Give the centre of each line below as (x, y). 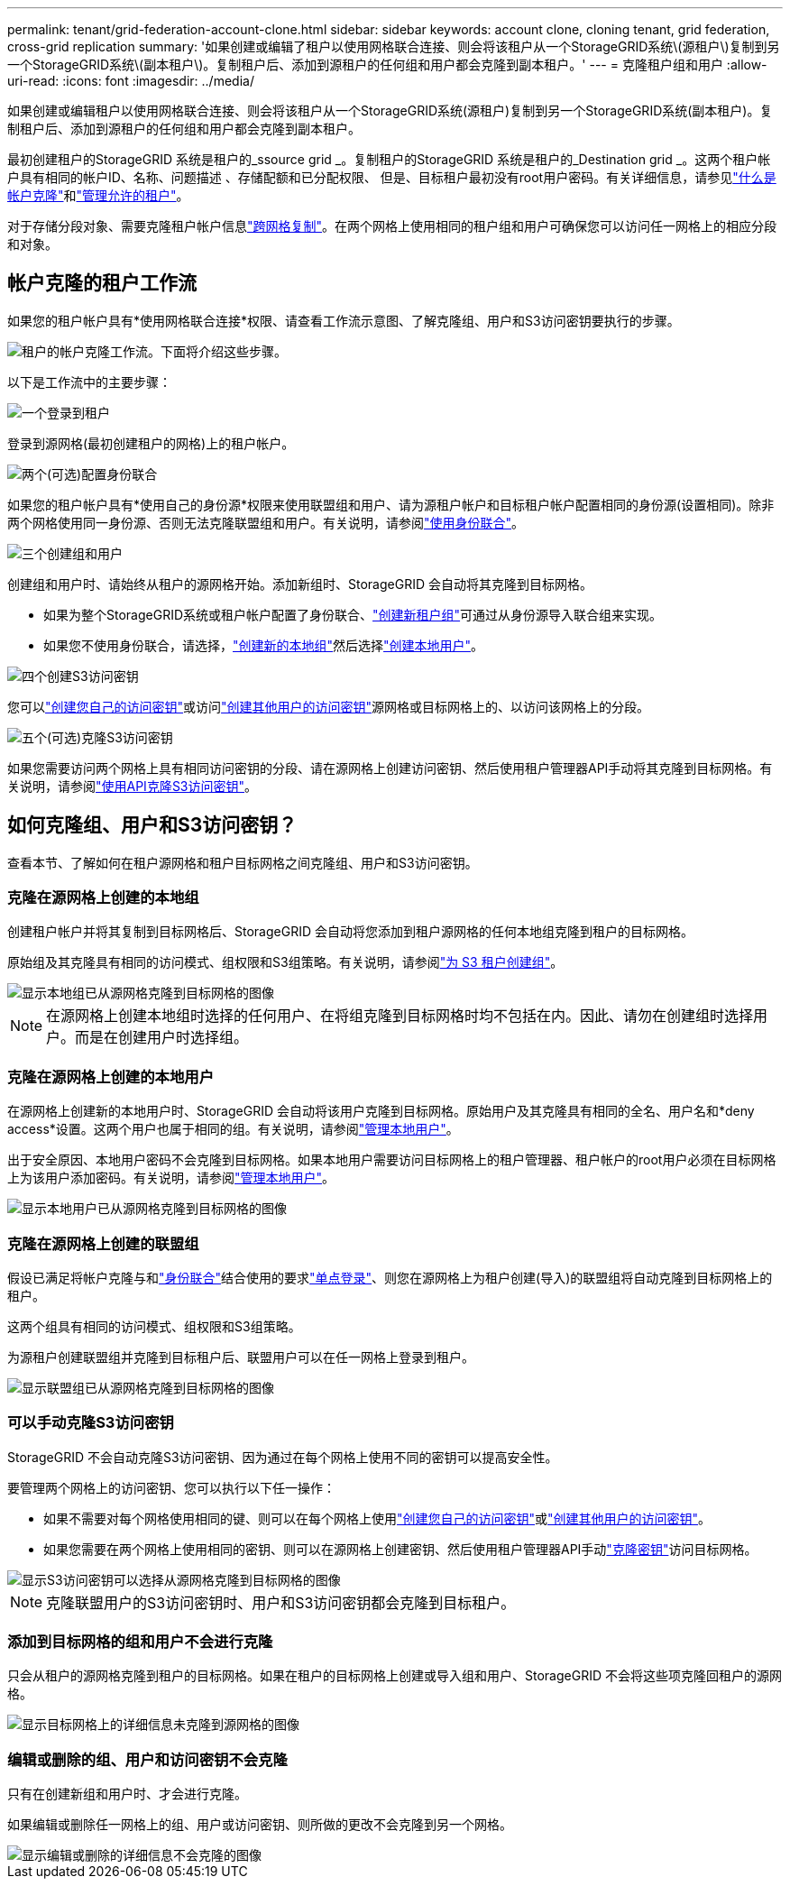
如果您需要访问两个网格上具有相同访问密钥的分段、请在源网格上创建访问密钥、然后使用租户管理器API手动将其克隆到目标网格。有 (390, 768)
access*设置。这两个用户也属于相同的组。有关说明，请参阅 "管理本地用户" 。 (233, 1129)
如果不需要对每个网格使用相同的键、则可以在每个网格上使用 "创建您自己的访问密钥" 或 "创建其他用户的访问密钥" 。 (377, 1518)
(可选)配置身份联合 (102, 474)
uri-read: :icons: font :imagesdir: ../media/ (131, 81)
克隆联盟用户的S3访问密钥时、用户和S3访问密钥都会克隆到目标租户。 (281, 1602)
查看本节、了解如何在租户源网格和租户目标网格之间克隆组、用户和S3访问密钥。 (243, 862)
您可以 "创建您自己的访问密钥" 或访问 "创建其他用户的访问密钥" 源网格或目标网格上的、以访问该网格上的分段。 (329, 706)
